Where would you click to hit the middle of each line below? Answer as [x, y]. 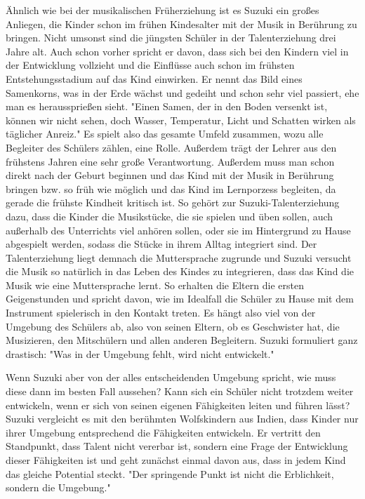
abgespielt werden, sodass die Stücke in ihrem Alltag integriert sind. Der [161, 244]
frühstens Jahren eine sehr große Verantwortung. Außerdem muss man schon [170, 161]
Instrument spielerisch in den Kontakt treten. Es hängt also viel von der [161, 313]
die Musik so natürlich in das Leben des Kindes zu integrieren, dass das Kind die [180, 271]
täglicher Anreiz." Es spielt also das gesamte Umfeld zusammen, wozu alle [165, 134]
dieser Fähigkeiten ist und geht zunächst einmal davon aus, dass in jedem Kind [176, 460]
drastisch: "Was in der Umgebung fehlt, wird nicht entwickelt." [140, 353]
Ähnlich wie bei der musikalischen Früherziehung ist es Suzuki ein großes [162, 10]
